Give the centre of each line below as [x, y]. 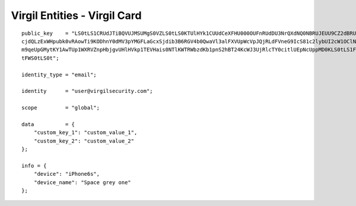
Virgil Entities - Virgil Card [76, 15]
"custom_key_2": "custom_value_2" [84, 141]
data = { [48, 124]
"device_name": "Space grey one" [82, 182]
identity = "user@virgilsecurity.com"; [88, 91]
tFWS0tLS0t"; [40, 58]
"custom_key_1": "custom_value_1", [85, 133]
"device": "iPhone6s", [67, 174]
